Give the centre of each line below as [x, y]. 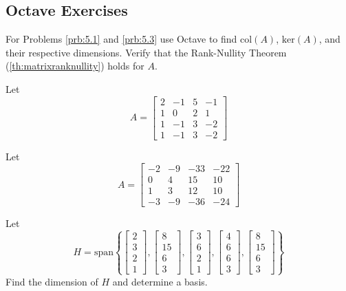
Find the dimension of [52, 281]
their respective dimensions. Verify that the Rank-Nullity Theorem [146, 52]
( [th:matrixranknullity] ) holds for [75, 66]
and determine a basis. [160, 281]
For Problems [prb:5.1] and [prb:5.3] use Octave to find [121, 39]
